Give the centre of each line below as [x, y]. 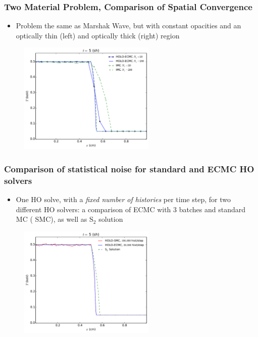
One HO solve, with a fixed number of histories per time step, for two [123, 199]
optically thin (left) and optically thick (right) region [98, 35]
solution [111, 219]
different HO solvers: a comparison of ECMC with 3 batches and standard [131, 209]
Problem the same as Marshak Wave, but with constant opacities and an [128, 26]
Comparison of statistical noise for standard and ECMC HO [129, 169]
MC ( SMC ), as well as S [55, 219]
